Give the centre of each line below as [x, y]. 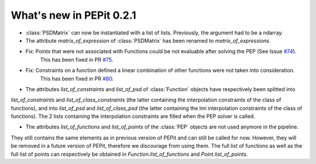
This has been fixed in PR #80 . [77, 78]
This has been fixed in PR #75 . [77, 60]
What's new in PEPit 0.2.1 [74, 15]
